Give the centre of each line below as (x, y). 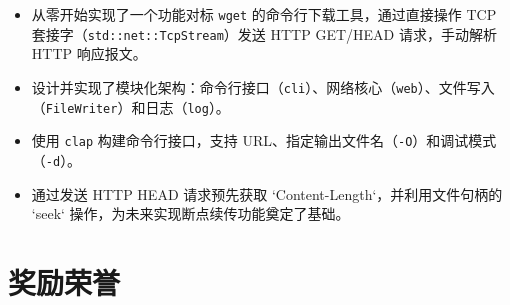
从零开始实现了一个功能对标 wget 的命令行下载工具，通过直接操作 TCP (264, 14)
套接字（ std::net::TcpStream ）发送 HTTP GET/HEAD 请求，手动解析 (264, 33)
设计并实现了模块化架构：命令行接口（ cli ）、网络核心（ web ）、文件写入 (263, 86)
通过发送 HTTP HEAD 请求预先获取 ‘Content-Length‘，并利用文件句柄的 (267, 193)
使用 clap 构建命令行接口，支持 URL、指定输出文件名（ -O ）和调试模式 (264, 140)
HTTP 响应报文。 (89, 53)
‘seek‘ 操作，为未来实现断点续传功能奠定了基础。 (190, 213)
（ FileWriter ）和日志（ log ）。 (130, 106)
